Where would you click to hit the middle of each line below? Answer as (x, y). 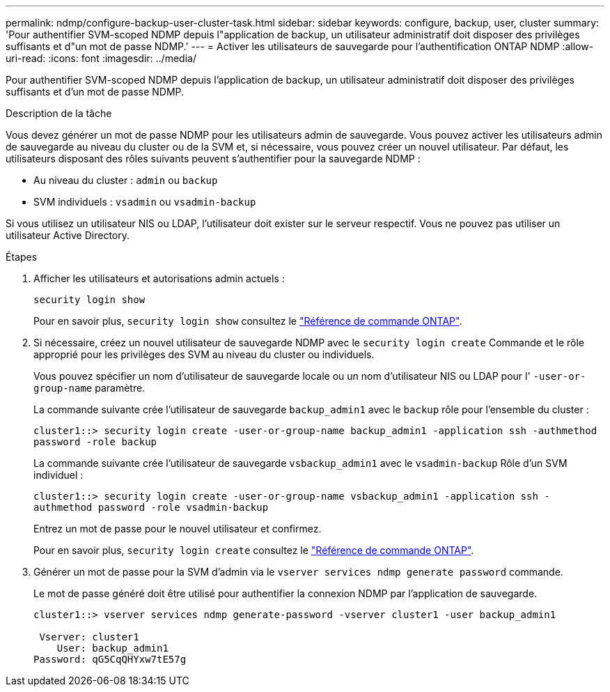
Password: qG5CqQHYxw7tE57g (110, 659)
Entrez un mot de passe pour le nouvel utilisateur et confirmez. (178, 529)
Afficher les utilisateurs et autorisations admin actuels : (159, 278)
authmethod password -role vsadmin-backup (151, 507)
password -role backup (95, 442)
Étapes (22, 257)
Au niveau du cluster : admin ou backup (126, 180)
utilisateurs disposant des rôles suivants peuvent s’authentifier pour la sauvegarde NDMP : (213, 159)
